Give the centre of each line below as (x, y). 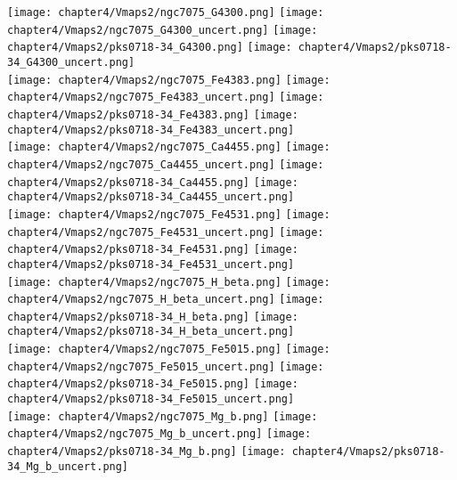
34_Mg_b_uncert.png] (68, 466)
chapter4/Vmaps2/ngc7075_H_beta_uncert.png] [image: (166, 300)
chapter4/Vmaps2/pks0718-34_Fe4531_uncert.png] (151, 264)
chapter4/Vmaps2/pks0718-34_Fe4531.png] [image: (153, 250)
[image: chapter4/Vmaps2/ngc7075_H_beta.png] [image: (169, 282)
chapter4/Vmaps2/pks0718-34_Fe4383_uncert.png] (151, 130)
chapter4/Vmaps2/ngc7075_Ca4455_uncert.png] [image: (166, 164)
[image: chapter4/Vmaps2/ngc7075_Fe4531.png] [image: (169, 214)
